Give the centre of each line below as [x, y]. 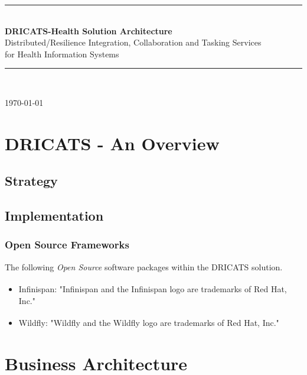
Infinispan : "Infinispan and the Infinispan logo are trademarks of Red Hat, [153, 288]
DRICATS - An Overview [112, 143]
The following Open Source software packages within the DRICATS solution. [144, 266]
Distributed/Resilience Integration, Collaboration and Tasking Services [133, 42]
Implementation [54, 216]
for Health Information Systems [62, 54]
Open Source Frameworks [67, 245]
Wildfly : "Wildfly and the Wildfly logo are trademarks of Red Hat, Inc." [149, 322]
